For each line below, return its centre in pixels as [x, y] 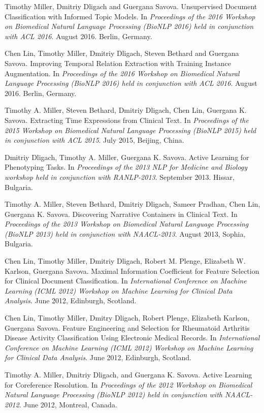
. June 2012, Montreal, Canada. [68, 404]
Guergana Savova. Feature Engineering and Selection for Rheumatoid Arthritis [127, 327]
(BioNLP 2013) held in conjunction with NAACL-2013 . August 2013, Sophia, [125, 233]
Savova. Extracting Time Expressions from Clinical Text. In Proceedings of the [127, 120]
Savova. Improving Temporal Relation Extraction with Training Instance [118, 63]
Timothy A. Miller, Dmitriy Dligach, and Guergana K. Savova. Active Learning [128, 374]
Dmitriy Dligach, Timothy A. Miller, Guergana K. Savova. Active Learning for [127, 157]
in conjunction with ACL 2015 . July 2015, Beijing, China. [94, 140]
